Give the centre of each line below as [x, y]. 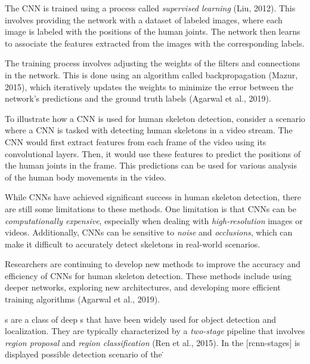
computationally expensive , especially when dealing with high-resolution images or [154, 220]
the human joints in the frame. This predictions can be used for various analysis [151, 165]
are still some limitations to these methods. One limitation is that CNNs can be [151, 208]
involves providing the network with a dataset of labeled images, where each [144, 19]
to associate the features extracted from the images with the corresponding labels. [155, 43]
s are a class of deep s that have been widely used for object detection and [141, 319]
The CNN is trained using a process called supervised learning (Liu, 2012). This [150, 8]
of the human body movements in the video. [86, 177]
